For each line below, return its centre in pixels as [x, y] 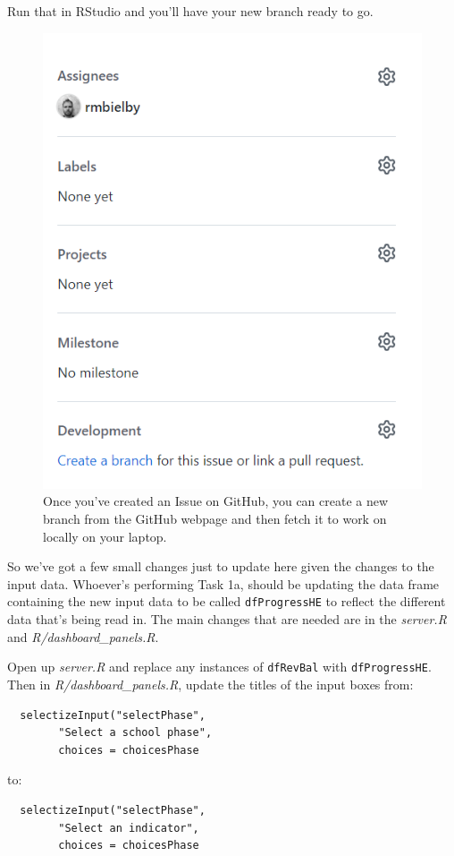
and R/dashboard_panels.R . [83, 636]
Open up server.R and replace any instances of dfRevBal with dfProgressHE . [219, 667]
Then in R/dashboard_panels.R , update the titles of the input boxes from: [210, 684]
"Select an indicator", [129, 828]
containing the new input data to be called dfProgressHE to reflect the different [227, 601]
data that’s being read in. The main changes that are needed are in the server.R [227, 619]
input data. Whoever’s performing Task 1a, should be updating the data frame [223, 583]
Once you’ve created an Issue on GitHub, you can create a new [216, 501]
